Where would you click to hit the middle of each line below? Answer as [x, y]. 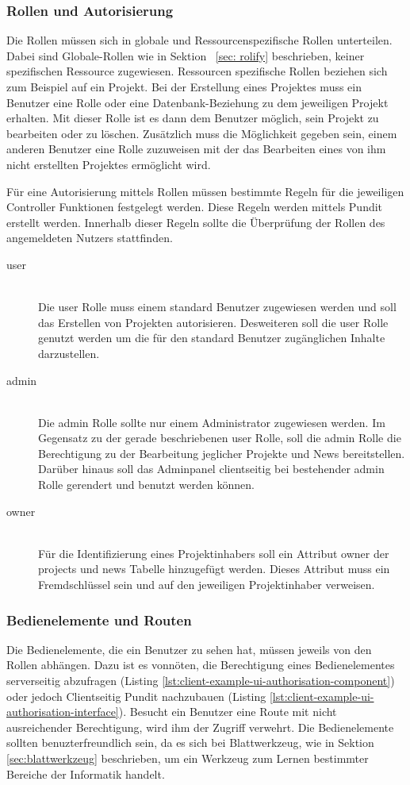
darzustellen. [69, 353]
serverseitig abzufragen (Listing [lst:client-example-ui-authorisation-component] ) [201, 681]
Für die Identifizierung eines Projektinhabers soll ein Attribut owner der [214, 553]
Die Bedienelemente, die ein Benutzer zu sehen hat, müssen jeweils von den [189, 649]
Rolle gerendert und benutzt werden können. [146, 485]
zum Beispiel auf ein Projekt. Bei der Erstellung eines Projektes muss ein [184, 87]
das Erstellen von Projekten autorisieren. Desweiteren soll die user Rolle [213, 322]
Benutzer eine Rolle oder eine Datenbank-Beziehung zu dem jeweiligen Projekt [197, 102]
